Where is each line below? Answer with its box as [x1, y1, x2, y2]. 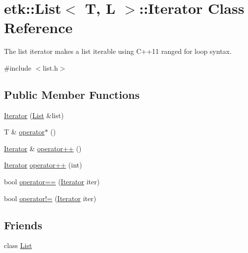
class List [4, 240, 32, 251]
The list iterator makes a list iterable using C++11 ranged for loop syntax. [4, 46, 232, 56]
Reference [4, 17, 73, 38]
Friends [4, 217, 43, 232]
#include [4, 62, 32, 73]
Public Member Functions [4, 86, 140, 102]
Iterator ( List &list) [4, 110, 64, 120]
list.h [43, 62, 58, 73]
